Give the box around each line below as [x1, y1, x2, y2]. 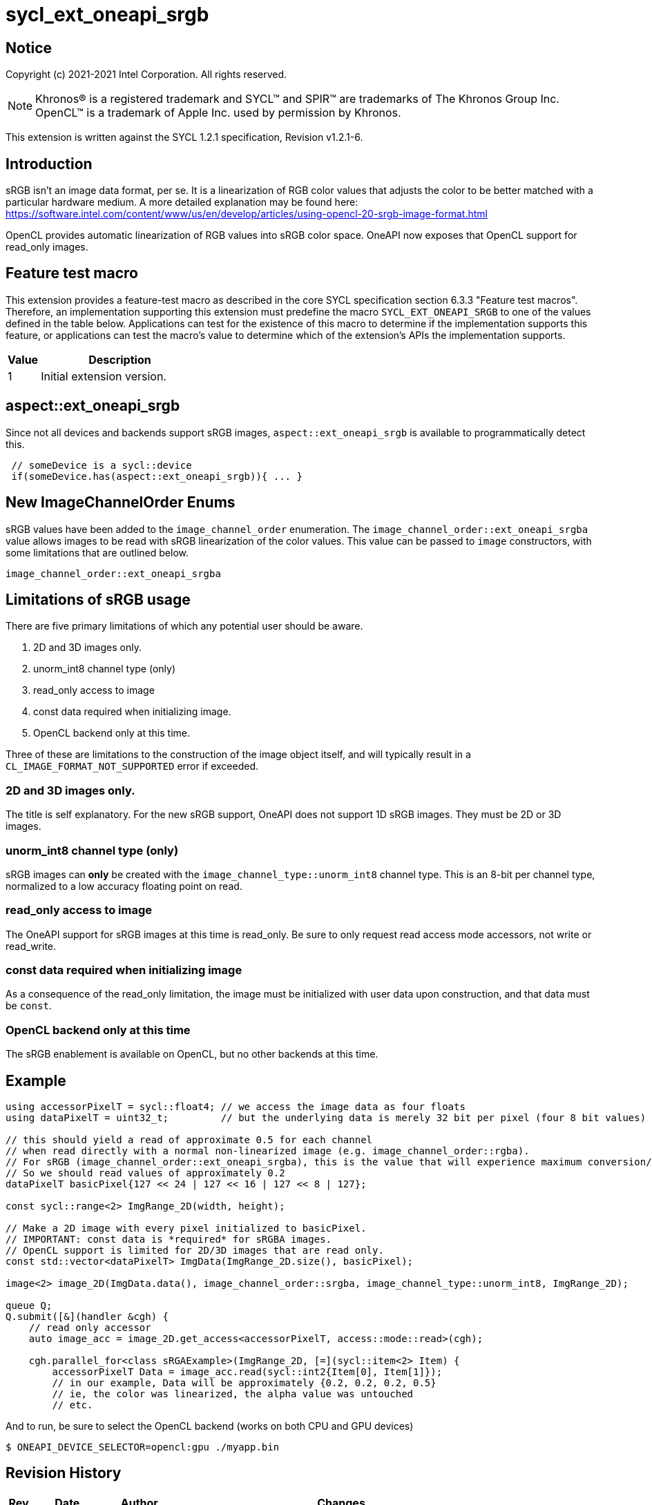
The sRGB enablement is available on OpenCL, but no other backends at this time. [6, 1048, 378, 1060]
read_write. [6, 940, 57, 952]
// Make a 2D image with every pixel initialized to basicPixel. [6, 1222, 367, 1234]
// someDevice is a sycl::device [11, 459, 192, 471]
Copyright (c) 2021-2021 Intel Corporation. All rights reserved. [6, 68, 287, 81]
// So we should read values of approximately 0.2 [6, 1167, 285, 1178]
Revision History [6, 1464, 122, 1482]
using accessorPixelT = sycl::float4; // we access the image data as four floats [6, 1100, 466, 1112]
